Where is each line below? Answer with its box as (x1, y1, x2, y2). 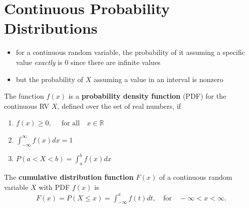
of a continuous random (159, 171, 232, 182)
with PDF (38, 181, 70, 192)
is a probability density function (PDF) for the (68, 91, 226, 101)
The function (4, 91, 44, 101)
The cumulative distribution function (4, 171, 134, 182)
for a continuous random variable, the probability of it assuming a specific (16, 47, 245, 57)
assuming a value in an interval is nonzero (93, 74, 223, 84)
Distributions (4, 18, 97, 38)
